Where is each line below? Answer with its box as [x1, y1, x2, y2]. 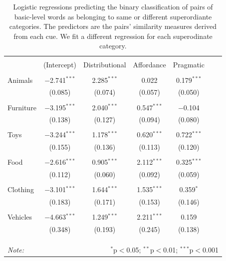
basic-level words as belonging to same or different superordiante [14, 11, 212, 21]
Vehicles [7, 212, 32, 222]
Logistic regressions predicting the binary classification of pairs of [13, 1, 213, 11]
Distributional [83, 59, 126, 70]
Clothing [7, 184, 34, 195]
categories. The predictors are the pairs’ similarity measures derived [9, 21, 217, 31]
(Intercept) [43, 59, 77, 70]
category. [99, 40, 127, 51]
